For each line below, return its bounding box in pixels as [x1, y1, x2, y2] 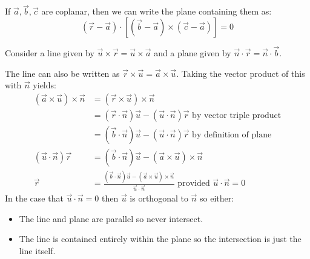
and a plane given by [154, 47, 231, 59]
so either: [200, 192, 234, 205]
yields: [33, 79, 56, 91]
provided [177, 179, 210, 188]
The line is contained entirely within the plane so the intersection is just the [19, 232, 302, 245]
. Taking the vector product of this [176, 67, 305, 79]
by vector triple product [192, 111, 282, 120]
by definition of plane [192, 130, 272, 139]
